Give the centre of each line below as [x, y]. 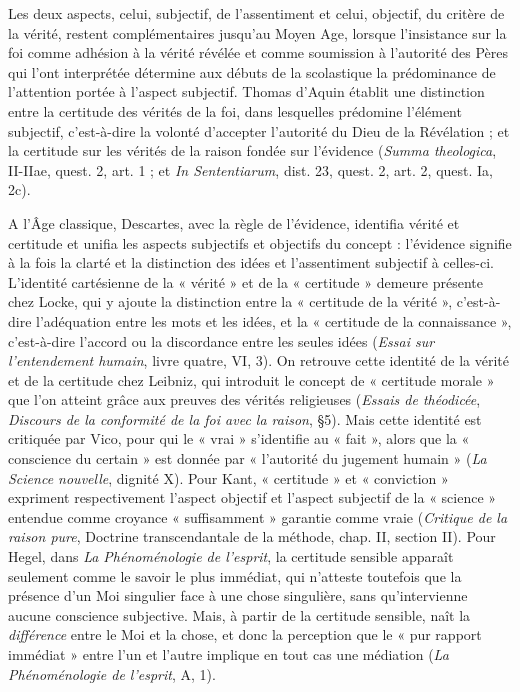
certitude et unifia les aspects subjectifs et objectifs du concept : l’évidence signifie [260, 242]
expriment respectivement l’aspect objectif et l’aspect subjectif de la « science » [252, 497]
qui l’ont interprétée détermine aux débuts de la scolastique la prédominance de [252, 71]
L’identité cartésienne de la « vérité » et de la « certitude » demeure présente [245, 281]
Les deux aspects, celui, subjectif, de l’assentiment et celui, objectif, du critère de [256, 13]
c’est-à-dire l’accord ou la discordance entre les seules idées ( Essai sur [221, 340]
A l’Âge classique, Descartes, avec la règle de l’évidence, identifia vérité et [234, 222]
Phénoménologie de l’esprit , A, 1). [112, 673]
